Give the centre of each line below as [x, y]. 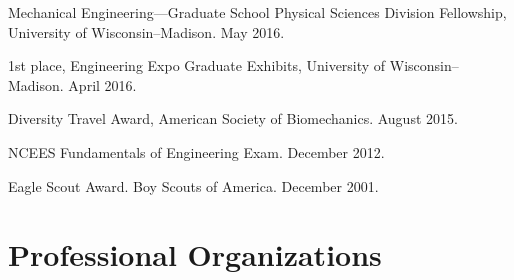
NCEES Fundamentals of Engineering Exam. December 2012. [196, 151]
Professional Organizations [195, 254]
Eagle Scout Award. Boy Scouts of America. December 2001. [193, 185]
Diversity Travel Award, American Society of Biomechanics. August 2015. [233, 118]
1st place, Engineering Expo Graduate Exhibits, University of [197, 65]
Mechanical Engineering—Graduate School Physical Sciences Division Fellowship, [257, 12]
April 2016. [102, 84]
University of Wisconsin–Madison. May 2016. [146, 31]
